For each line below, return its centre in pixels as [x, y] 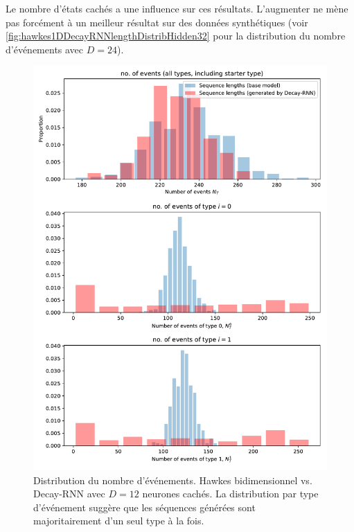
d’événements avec [45, 49]
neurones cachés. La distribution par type [230, 494]
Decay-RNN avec [69, 494]
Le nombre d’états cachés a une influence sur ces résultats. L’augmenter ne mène [177, 8]
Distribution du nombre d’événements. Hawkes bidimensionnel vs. [173, 480]
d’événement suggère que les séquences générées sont [144, 507]
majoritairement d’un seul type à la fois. [119, 521]
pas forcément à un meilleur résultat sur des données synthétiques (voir [157, 22]
